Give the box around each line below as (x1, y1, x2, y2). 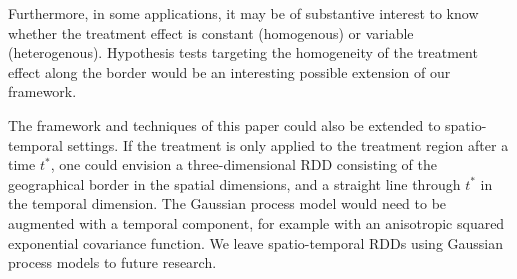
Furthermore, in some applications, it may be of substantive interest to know (8, 3, 479, 23)
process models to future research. (8, 252, 217, 273)
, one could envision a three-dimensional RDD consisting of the (50, 154, 437, 175)
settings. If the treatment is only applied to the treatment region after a (67, 134, 509, 155)
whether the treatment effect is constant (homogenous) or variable (8, 22, 414, 43)
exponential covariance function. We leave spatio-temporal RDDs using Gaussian (8, 232, 504, 253)
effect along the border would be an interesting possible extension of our (8, 61, 451, 82)
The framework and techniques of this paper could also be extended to (8, 114, 441, 135)
